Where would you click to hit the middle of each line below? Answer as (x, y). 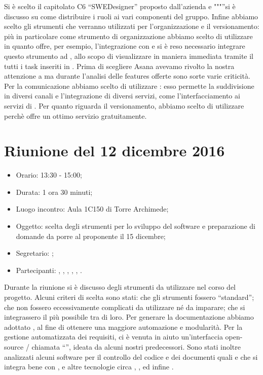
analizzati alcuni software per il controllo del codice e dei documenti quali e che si (131, 356)
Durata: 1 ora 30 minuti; (54, 192)
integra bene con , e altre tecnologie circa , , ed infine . (89, 367)
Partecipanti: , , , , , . (49, 270)
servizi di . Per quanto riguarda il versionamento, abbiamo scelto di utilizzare (124, 105)
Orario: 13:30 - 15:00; (49, 175)
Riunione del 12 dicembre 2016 (115, 150)
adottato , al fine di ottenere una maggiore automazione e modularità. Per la (123, 327)
